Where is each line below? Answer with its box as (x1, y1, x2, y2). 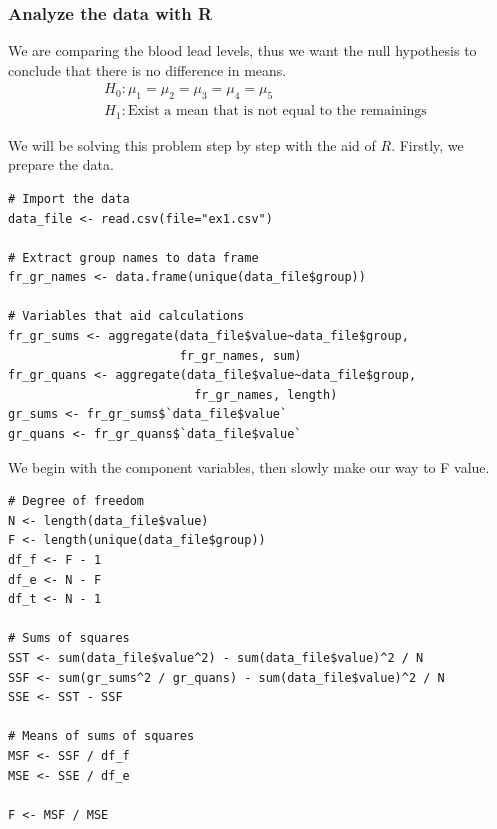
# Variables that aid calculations (8, 309, 245, 324)
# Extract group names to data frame (8, 250, 259, 265)
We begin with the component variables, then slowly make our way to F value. (8, 456, 490, 477)
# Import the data (8, 191, 130, 206)
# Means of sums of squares (8, 729, 195, 744)
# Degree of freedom (8, 494, 145, 509)
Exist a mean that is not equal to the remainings (127, 104, 427, 119)
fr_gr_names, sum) (179, 348, 302, 363)
